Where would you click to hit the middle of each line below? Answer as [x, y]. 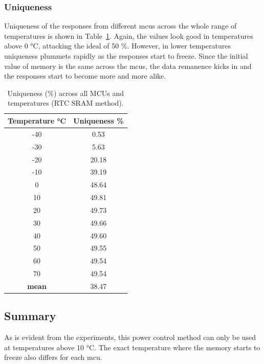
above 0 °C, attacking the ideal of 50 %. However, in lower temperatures [117, 46]
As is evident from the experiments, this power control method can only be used [130, 337]
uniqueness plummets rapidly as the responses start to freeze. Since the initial [126, 56]
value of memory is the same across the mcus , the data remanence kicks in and [128, 66]
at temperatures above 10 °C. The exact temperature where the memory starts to [132, 347]
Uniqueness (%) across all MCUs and [66, 93]
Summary [30, 316]
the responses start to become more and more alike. [85, 76]
